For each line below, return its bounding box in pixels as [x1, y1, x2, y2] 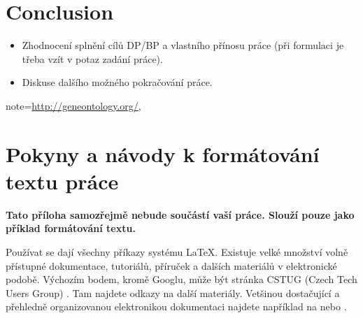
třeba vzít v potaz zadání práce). [22, 51, 163, 66]
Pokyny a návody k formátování [6, 139, 320, 168]
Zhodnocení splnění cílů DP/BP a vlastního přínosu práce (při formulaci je [22, 38, 344, 52]
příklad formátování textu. [6, 221, 136, 236]
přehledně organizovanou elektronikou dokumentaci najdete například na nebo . [6, 299, 347, 314]
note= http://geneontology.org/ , [6, 98, 141, 113]
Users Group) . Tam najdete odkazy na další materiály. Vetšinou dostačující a [6, 285, 340, 300]
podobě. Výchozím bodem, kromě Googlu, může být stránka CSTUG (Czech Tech [6, 272, 357, 287]
